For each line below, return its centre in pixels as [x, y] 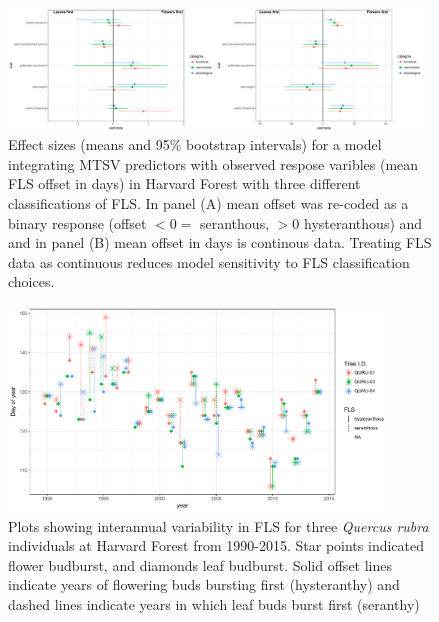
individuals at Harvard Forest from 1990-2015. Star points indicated [216, 545]
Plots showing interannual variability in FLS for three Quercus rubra [218, 525]
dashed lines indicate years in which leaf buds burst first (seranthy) [214, 603]
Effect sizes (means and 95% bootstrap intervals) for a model [195, 144]
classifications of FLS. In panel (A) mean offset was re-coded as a [208, 202]
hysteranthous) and [363, 222]
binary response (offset [77, 222]
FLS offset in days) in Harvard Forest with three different [184, 183]
